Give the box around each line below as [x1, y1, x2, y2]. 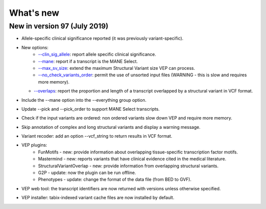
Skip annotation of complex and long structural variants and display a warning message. [21, 124, 200, 130]
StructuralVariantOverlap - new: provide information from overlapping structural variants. [38, 163, 219, 169]
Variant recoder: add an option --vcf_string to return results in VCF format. [21, 133, 172, 139]
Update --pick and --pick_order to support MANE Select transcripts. [21, 106, 160, 112]
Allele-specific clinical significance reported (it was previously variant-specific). [21, 35, 184, 41]
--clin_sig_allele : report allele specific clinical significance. [38, 52, 156, 58]
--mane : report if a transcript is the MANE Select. [38, 58, 138, 64]
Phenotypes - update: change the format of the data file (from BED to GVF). [38, 177, 192, 182]
